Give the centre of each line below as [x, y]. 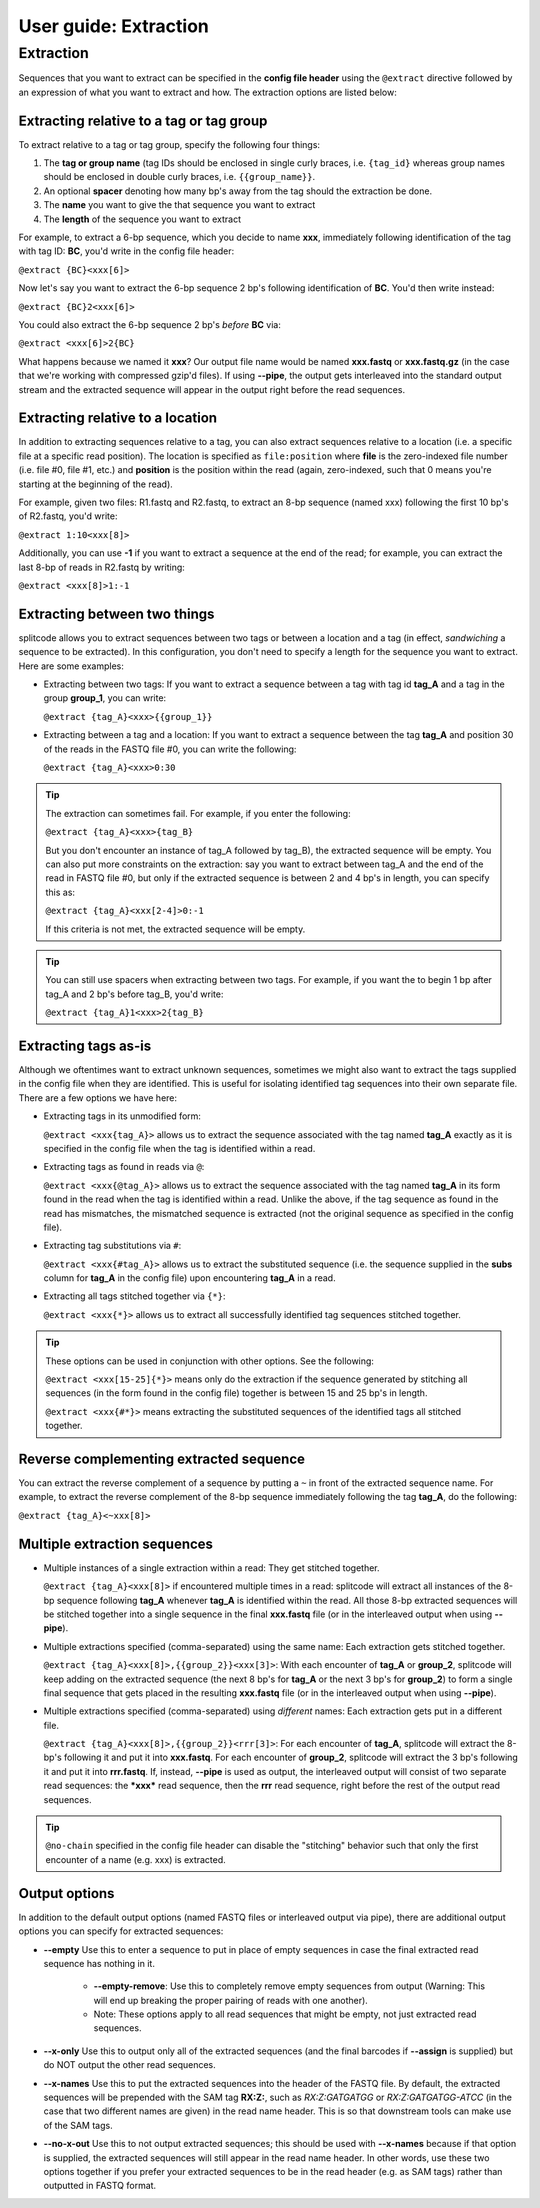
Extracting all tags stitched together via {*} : [134, 1296]
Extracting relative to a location [118, 418]
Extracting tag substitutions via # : [112, 1246]
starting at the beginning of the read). [96, 484]
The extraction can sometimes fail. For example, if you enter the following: [198, 813]
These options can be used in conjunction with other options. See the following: [210, 1361]
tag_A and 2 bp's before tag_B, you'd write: [134, 994]
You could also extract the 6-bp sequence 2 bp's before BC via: [150, 324]
